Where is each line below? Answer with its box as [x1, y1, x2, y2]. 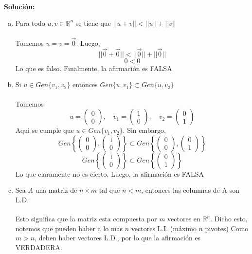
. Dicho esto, [210, 214, 248, 224]
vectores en [167, 214, 200, 224]
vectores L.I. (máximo [131, 223, 197, 233]
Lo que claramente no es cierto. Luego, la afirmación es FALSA [15, 168, 204, 179]
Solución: [4, 1, 35, 11]
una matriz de [35, 185, 77, 195]
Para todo [15, 18, 45, 28]
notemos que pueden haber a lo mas [15, 223, 123, 233]
